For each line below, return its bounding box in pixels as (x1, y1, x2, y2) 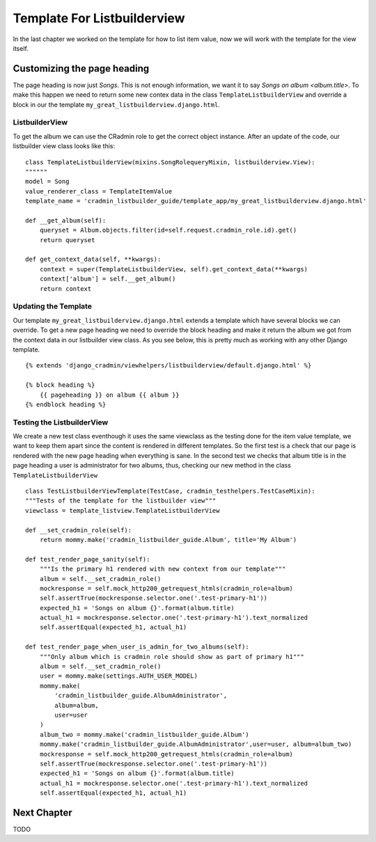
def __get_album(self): (25, 216, 107, 224)
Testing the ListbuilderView (13, 418, 109, 427)
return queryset (39, 236, 95, 244)
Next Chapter (13, 807, 72, 818)
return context (39, 285, 92, 292)
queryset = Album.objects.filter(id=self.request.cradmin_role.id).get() (39, 226, 297, 235)
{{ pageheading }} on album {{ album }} (39, 390, 180, 399)
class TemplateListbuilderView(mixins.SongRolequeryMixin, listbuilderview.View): (25, 158, 315, 166)
